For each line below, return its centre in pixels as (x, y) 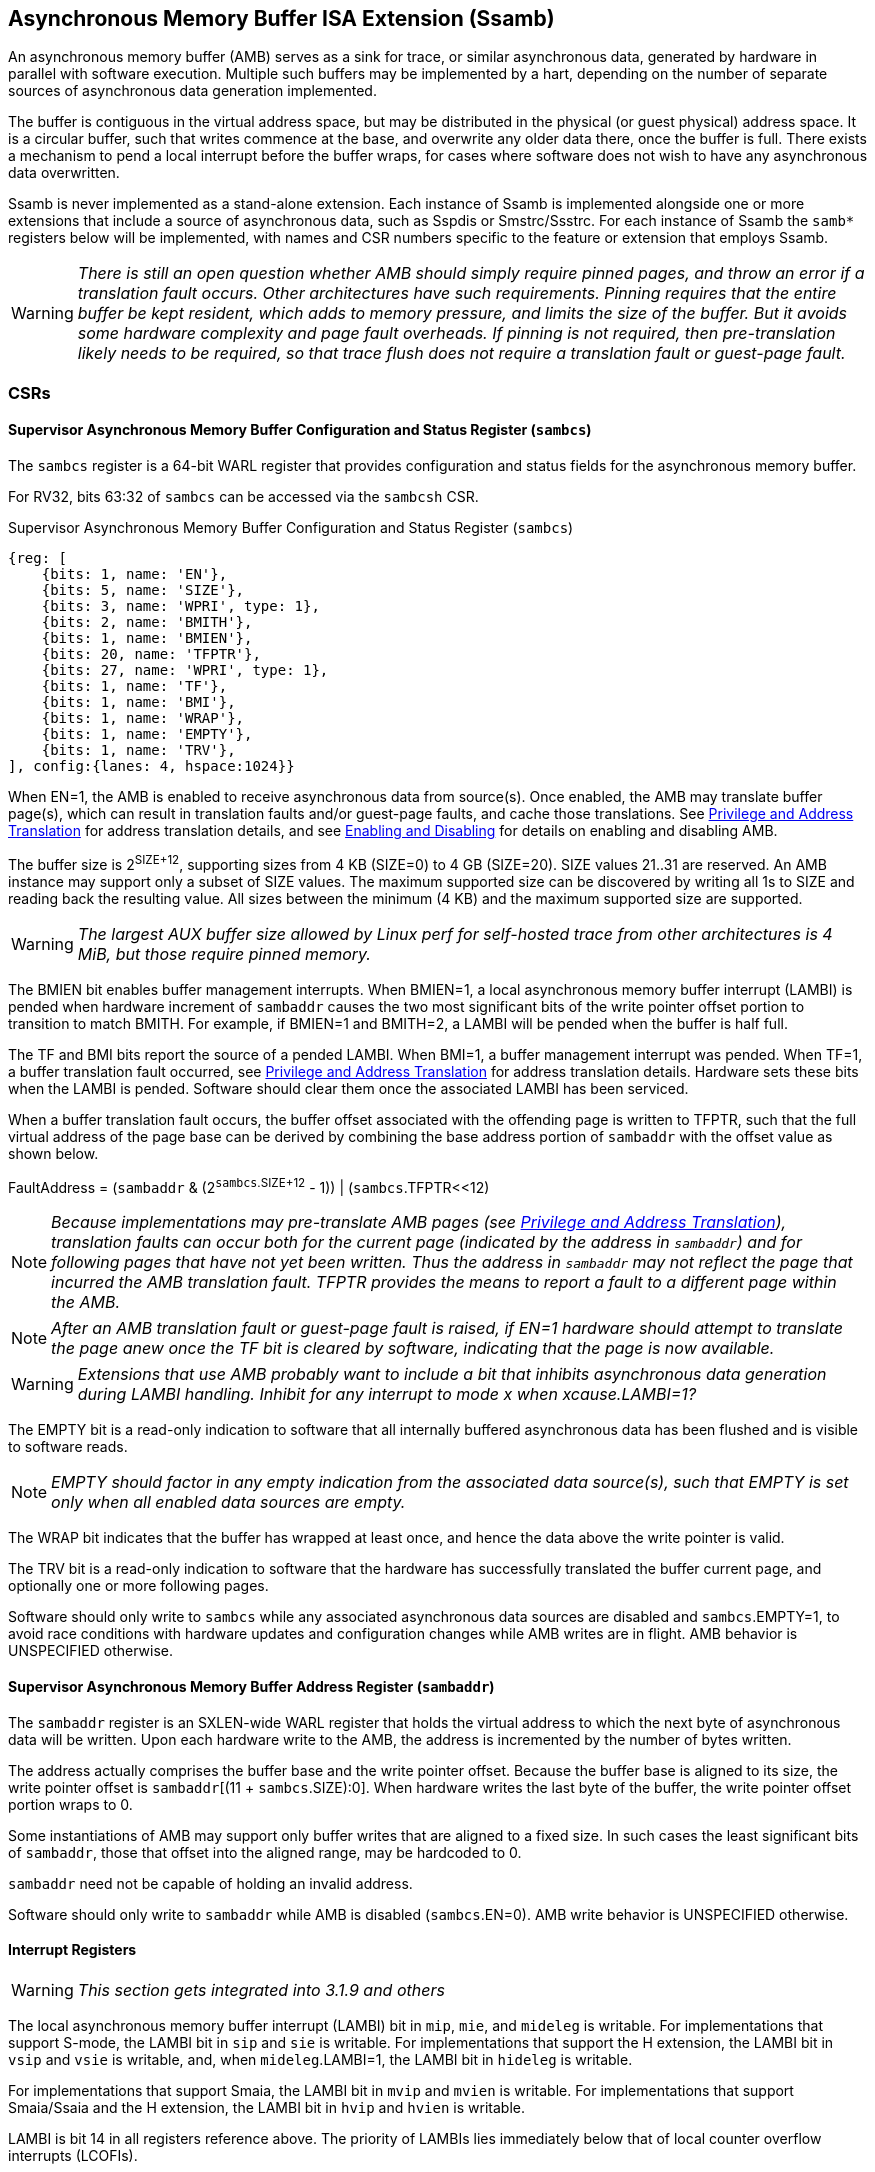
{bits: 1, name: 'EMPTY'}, (147, 734)
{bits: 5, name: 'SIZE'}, (143, 590)
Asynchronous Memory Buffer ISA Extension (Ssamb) (281, 18)
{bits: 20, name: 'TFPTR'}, (151, 654)
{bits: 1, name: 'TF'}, (134, 686)
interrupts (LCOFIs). (73, 2155)
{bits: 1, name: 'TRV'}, (138, 750)
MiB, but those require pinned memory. (224, 953)
